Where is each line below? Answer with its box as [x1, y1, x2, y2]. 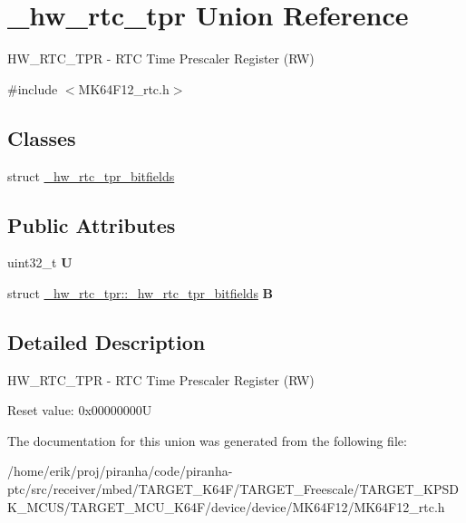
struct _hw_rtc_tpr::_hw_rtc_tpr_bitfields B [7, 283, 274, 302]
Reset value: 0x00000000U [7, 401, 152, 420]
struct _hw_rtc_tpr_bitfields [7, 166, 175, 185]
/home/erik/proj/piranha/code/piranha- [7, 461, 233, 480]
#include [7, 79, 58, 98]
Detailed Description [7, 327, 206, 355]
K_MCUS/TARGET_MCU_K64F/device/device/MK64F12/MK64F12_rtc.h [7, 497, 445, 516]
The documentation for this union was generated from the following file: [7, 431, 407, 450]
